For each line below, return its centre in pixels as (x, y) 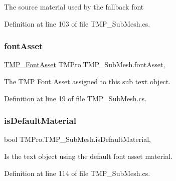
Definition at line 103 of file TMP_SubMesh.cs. (77, 23)
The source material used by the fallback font (74, 7)
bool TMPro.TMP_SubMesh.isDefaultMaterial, (77, 139)
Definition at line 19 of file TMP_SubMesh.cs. (75, 98)
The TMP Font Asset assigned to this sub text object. (87, 81)
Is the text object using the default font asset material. (88, 156)
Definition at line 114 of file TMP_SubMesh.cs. (77, 173)
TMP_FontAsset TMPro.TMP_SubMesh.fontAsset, (85, 64)
